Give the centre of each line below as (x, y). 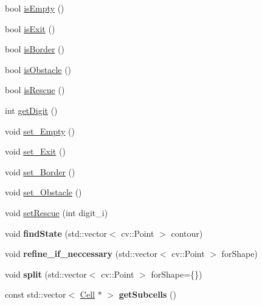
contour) (187, 233)
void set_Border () (40, 171)
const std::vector (36, 294)
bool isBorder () (35, 49)
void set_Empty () (40, 131)
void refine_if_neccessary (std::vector (81, 254)
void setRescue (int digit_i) (57, 212)
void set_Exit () (35, 151)
